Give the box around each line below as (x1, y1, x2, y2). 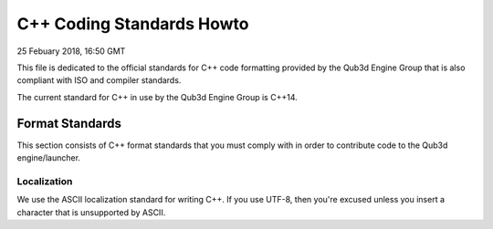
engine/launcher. (16, 152, 81, 163)
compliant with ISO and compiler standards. (16, 75, 182, 86)
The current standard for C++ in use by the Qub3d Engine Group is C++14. (16, 91, 298, 102)
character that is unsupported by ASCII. (16, 206, 166, 218)
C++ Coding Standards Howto (16, 14, 249, 34)
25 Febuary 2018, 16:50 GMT (16, 46, 126, 57)
